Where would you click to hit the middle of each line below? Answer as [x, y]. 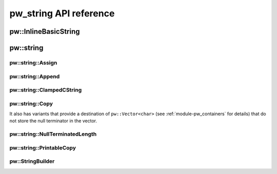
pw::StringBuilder [32, 161]
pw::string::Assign [33, 62]
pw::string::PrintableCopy [43, 147]
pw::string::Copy [31, 103]
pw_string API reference [62, 13]
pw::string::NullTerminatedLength [53, 134]
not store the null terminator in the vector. [53, 121]
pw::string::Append [35, 76]
